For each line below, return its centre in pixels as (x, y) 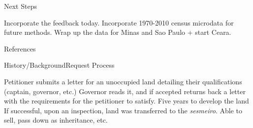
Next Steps (20, 6)
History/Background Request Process (59, 65)
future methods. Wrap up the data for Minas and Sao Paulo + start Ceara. (118, 32)
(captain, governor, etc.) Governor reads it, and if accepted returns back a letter (125, 91)
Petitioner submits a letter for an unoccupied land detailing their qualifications (123, 81)
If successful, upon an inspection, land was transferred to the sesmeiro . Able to (123, 110)
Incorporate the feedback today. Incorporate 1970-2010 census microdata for (119, 22)
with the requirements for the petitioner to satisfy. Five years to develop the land (126, 101)
